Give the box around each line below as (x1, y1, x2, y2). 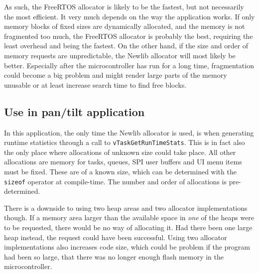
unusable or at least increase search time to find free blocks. (4, 79, 187, 90)
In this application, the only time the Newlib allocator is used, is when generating (4, 127, 254, 137)
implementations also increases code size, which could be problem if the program (4, 242, 251, 252)
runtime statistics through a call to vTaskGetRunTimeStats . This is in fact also (4, 137, 245, 147)
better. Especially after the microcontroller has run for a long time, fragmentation (4, 60, 254, 70)
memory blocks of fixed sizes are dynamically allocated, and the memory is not (4, 21, 245, 31)
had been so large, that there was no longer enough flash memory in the (4, 251, 224, 262)
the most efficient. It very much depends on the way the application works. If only (4, 11, 255, 21)
